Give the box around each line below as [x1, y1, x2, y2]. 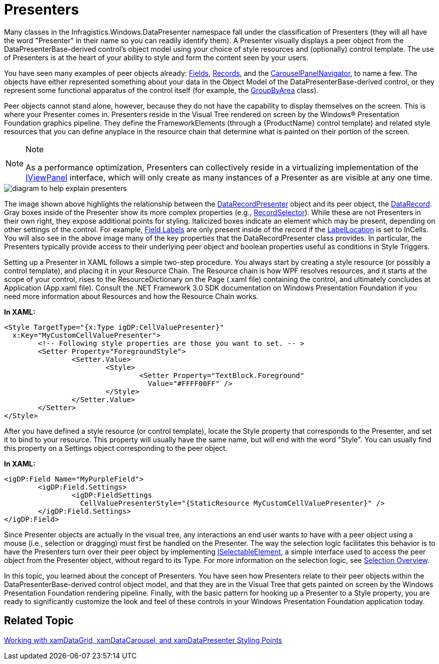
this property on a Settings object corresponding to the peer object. [4, 443, 228, 452]
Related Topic [4, 614, 74, 627]
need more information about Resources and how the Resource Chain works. [4, 292, 258, 301]
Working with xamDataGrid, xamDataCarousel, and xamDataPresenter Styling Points [4, 635, 282, 644]
